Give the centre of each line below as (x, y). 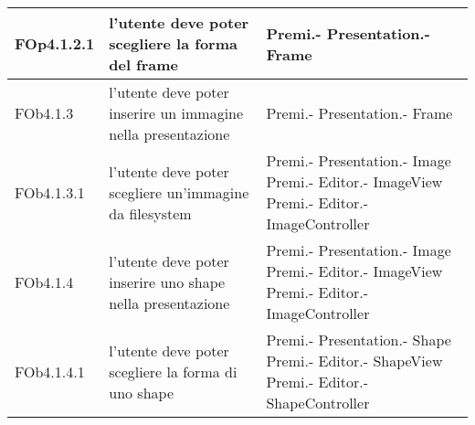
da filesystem (150, 213)
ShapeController (318, 403)
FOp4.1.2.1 (55, 43)
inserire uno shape (167, 282)
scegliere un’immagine (179, 192)
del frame (144, 64)
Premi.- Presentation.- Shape (359, 340)
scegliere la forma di (173, 371)
